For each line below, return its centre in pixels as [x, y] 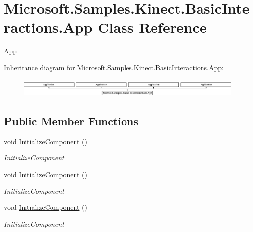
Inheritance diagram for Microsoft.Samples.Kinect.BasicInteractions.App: [114, 67]
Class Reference [152, 27]
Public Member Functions [71, 120]
